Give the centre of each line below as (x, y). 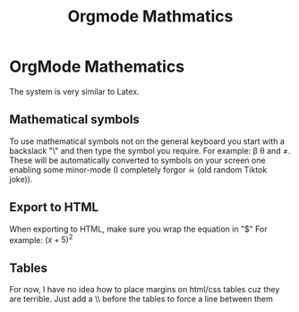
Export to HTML (54, 207)
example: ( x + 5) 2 (41, 239)
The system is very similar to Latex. (75, 91)
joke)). (21, 179)
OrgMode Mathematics (97, 67)
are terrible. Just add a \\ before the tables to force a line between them (141, 299)
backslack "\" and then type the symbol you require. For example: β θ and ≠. (150, 150)
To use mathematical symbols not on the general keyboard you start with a (147, 141)
